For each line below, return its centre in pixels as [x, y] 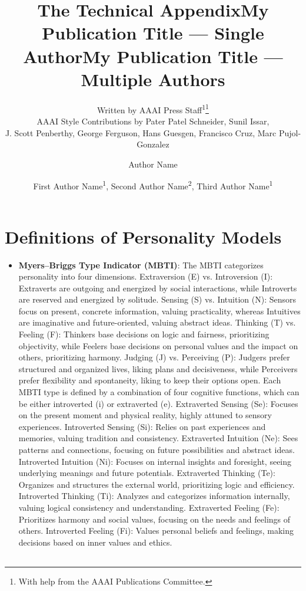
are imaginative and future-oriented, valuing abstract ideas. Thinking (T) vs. [157, 322]
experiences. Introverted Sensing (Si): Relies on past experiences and [142, 426]
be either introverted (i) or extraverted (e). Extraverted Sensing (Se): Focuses [158, 403]
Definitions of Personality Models [143, 236]
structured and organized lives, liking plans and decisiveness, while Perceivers [158, 368]
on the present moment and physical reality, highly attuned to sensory [145, 415]
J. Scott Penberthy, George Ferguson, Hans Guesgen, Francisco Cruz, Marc [141, 132]
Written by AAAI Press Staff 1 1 [153, 109]
